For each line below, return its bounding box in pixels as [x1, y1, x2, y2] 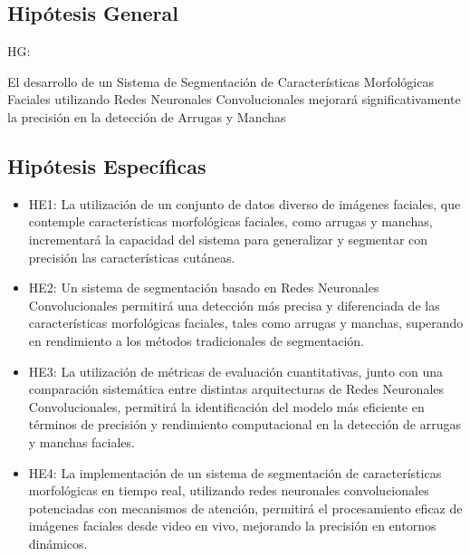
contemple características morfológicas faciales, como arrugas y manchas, [28, 212, 433, 231]
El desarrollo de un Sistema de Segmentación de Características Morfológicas [7, 72, 434, 91]
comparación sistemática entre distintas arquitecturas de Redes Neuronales [28, 379, 445, 398]
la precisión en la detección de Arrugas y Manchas [7, 107, 286, 126]
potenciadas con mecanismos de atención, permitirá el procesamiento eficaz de [28, 498, 463, 517]
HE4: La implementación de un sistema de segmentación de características [28, 463, 442, 482]
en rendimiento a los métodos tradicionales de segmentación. [28, 331, 364, 350]
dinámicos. [28, 533, 88, 552]
